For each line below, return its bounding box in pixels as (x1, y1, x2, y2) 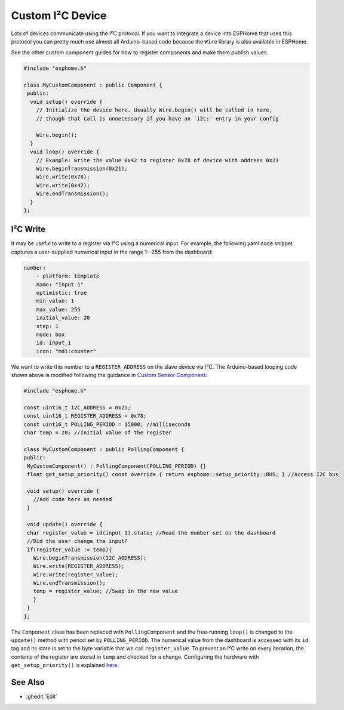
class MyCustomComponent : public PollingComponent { (23, 446, 185, 453)
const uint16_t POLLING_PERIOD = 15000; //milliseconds (23, 421, 191, 428)
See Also (11, 677, 45, 687)
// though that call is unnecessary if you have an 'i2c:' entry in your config (36, 115, 279, 122)
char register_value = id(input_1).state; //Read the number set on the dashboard (27, 529, 276, 536)
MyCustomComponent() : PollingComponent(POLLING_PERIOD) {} (27, 462, 207, 470)
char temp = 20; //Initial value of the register (23, 430, 172, 436)
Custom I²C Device (11, 9, 107, 22)
